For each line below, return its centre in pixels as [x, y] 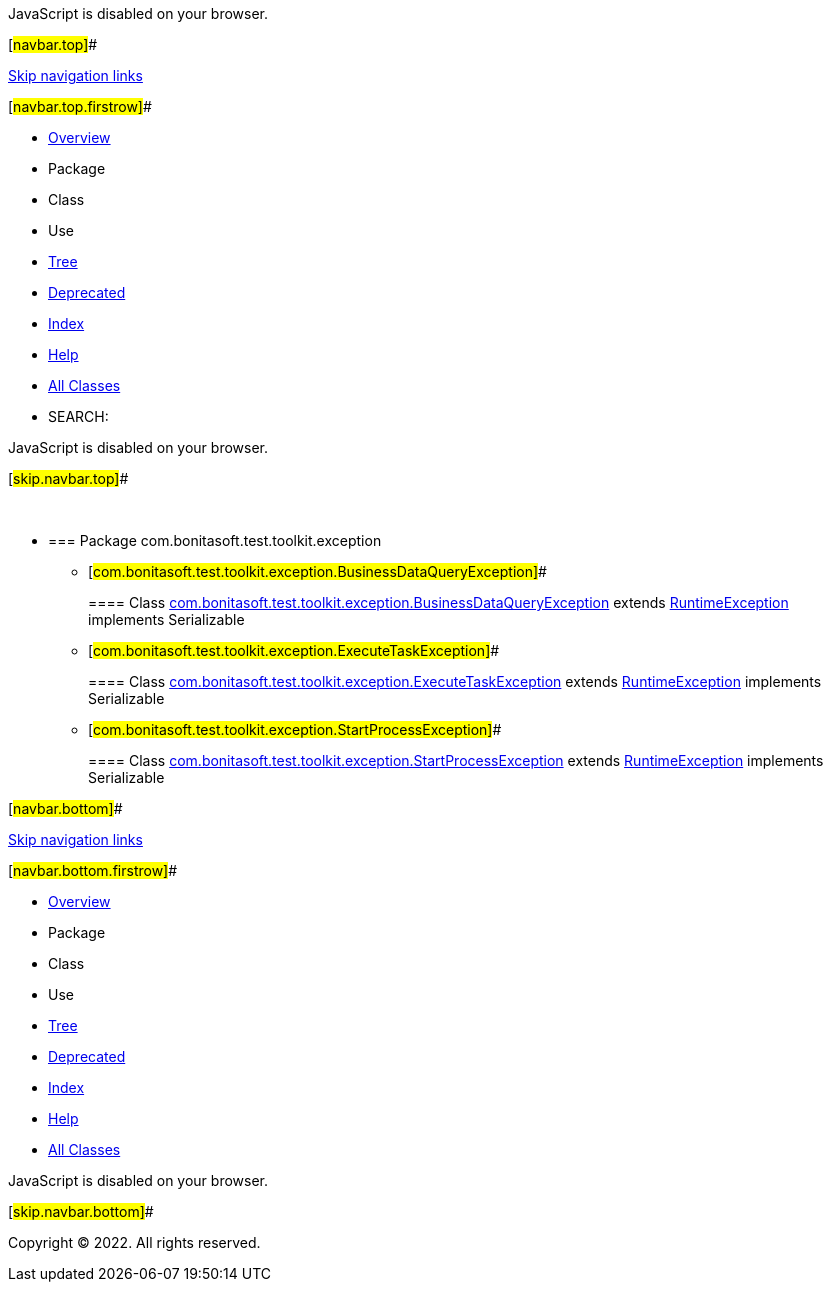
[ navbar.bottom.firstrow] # [93, 870]
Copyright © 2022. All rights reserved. [134, 1242]
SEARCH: [78, 416]
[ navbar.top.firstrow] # [80, 106]
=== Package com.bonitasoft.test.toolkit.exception [215, 540]
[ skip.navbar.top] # [68, 478]
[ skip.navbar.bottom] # [81, 1211]
